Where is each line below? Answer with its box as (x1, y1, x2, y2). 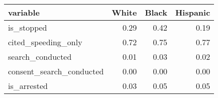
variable (8, 7, 40, 18)
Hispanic (175, 7, 210, 18)
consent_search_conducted (8, 65, 104, 77)
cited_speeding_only (8, 36, 82, 48)
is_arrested (8, 80, 48, 91)
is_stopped (8, 22, 47, 33)
